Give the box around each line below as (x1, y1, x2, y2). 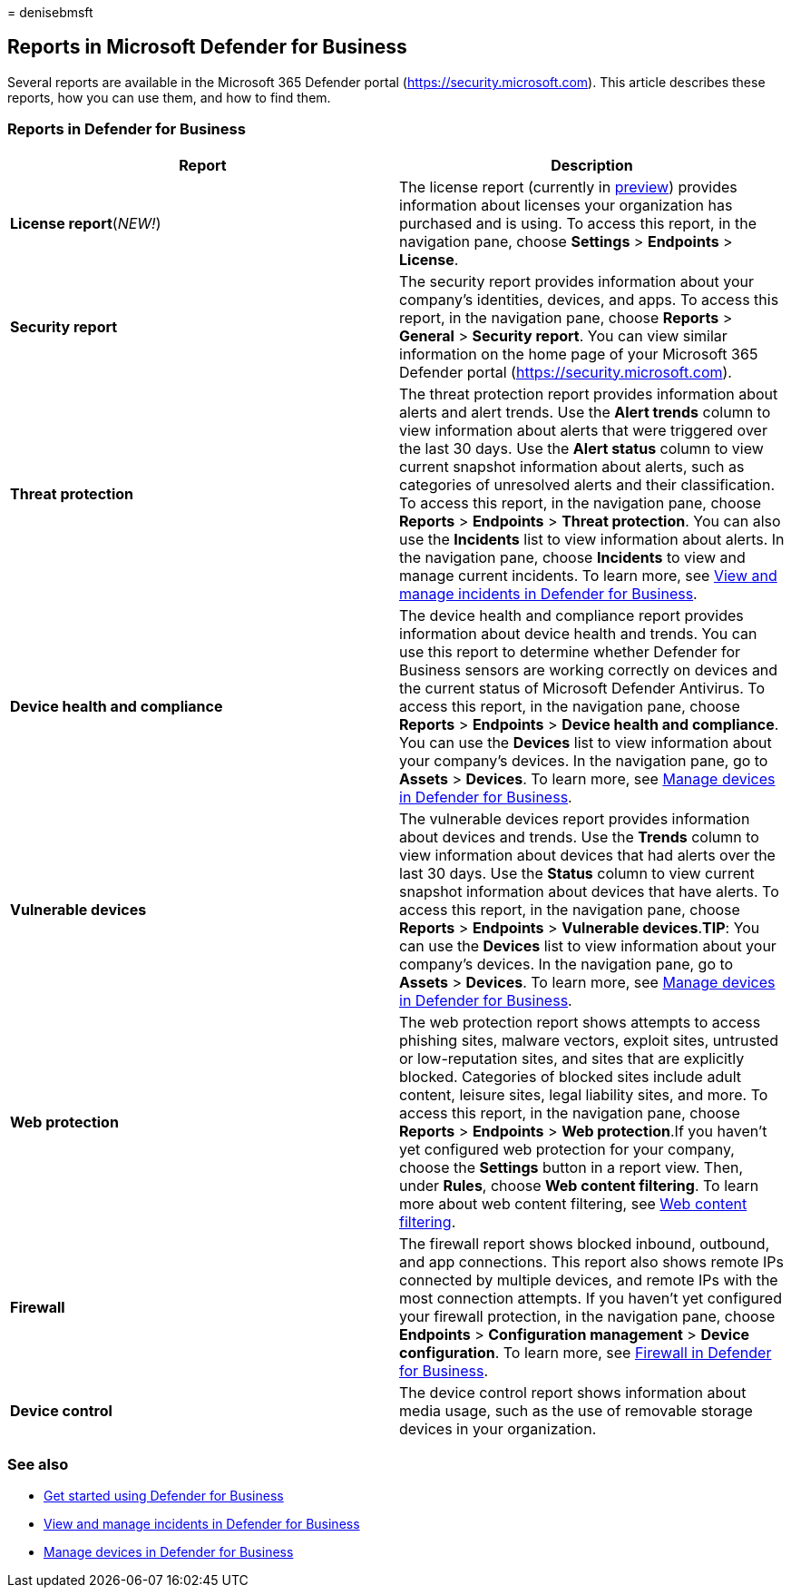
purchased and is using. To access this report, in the (399, 213, 757, 232)
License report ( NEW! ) (10, 213, 161, 232)
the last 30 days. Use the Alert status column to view (399, 438, 764, 458)
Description (551, 155, 633, 174)
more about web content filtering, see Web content (399, 1194, 747, 1213)
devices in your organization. (399, 1419, 597, 1438)
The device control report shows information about (399, 1383, 747, 1402)
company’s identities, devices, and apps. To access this (399, 290, 779, 309)
